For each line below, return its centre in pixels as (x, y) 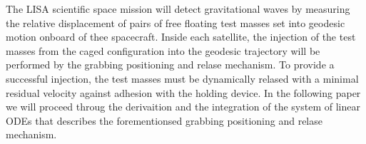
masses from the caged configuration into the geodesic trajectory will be (163, 50)
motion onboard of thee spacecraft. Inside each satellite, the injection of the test (181, 37)
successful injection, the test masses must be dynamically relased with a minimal (182, 78)
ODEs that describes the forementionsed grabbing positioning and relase (164, 120)
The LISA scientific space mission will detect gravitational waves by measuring (178, 9)
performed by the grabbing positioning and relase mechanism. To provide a (170, 65)
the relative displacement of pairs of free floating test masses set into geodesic (176, 22)
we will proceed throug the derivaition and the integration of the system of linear (183, 107)
